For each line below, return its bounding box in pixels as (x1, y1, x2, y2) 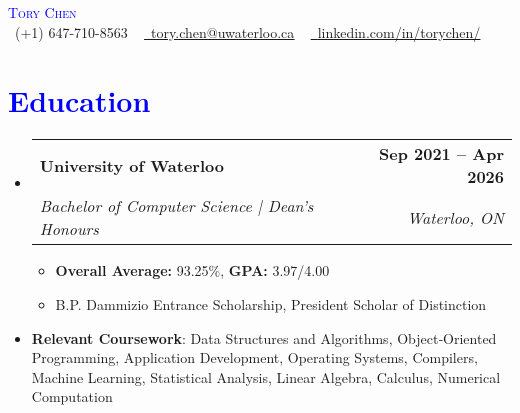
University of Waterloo (39, 153, 224, 177)
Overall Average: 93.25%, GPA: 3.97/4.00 (55, 260, 330, 281)
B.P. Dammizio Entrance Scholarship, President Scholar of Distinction (55, 293, 487, 314)
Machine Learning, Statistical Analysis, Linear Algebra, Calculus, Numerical (31, 366, 501, 387)
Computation (31, 386, 113, 407)
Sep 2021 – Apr (379, 142, 504, 166)
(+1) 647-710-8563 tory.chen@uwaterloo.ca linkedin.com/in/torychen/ (14, 21, 481, 42)
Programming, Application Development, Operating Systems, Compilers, (31, 347, 478, 368)
